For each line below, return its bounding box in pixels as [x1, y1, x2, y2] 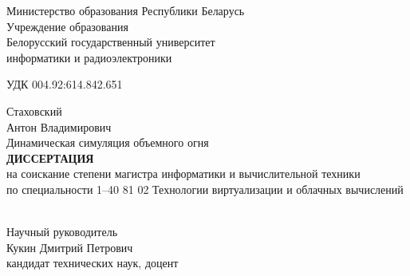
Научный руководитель [6, 223, 118, 240]
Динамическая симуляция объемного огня [6, 134, 209, 151]
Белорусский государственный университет [6, 34, 215, 50]
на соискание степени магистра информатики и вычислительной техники [6, 165, 361, 182]
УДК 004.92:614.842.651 [6, 76, 123, 93]
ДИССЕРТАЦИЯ [6, 149, 94, 166]
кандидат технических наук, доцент [6, 254, 179, 271]
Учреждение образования [6, 18, 128, 34]
